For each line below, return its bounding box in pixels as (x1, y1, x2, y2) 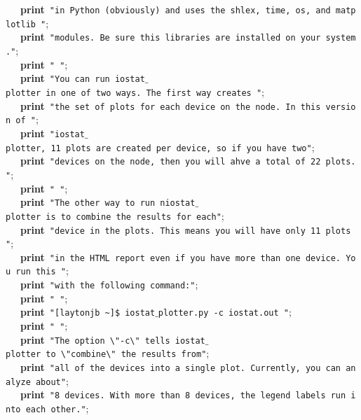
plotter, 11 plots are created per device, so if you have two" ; (6, 139, 315, 154)
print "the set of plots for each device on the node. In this (20, 98, 321, 113)
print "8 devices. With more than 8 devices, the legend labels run (20, 387, 346, 402)
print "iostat (20, 125, 85, 140)
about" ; (35, 373, 69, 388)
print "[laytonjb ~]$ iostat (20, 304, 156, 319)
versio (325, 101, 356, 112)
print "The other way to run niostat (20, 195, 196, 209)
